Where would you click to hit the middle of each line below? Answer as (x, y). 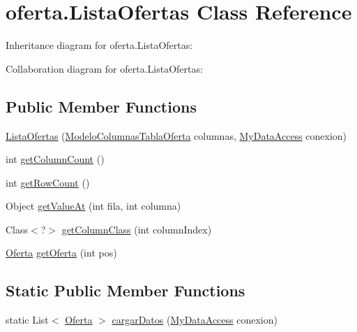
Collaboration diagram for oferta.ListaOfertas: (104, 68)
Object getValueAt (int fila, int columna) (93, 206)
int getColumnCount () (55, 159)
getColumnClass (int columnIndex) (137, 229)
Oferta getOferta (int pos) (61, 253)
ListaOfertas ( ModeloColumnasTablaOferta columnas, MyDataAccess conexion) (176, 135)
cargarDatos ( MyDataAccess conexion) (195, 320)
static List (27, 320)
